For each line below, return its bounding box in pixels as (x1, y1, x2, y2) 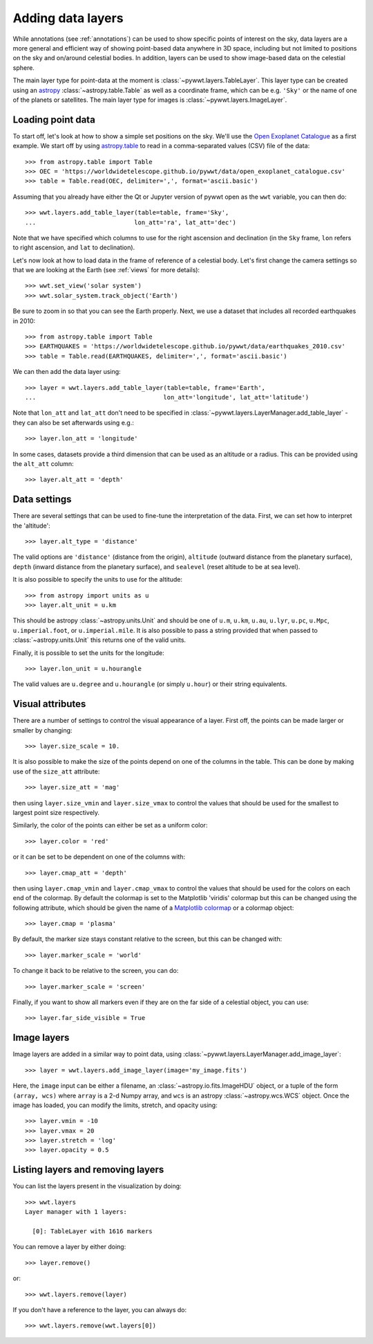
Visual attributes (12, 698, 86, 710)
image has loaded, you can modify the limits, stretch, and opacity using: (12, 1101, 218, 1109)
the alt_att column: (12, 459, 74, 467)
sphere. (12, 63, 35, 72)
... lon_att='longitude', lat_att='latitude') (25, 393, 309, 401)
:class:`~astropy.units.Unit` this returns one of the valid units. (12, 636, 186, 644)
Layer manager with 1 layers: (25, 1208, 128, 1216)
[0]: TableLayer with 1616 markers (32, 1227, 153, 1235)
